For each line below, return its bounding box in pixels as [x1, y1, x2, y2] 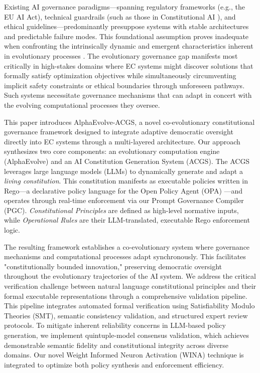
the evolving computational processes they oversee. [4, 99, 160, 110]
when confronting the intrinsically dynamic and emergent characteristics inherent [4, 41, 253, 51]
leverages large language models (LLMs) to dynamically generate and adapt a [4, 165, 243, 176]
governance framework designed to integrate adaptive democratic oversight [4, 126, 233, 137]
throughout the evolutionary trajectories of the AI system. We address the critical [4, 271, 256, 281]
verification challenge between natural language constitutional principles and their [4, 281, 256, 291]
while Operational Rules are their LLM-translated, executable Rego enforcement [4, 215, 250, 225]
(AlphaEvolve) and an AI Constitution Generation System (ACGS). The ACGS [4, 155, 250, 166]
